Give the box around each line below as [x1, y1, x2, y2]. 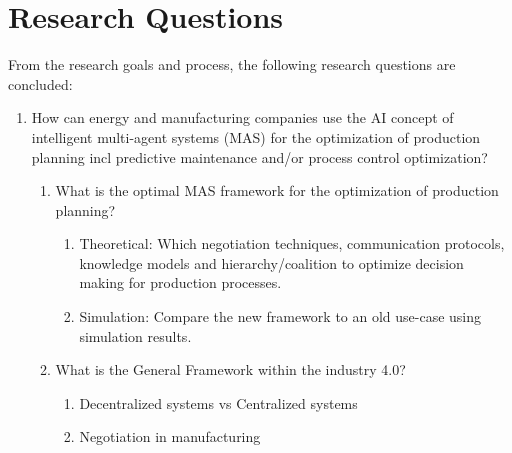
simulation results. [79, 325, 192, 346]
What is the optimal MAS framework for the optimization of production [55, 180, 499, 201]
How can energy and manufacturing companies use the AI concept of [31, 107, 454, 128]
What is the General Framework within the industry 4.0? [55, 359, 406, 380]
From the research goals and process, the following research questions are [8, 54, 456, 75]
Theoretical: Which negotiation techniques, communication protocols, [79, 233, 505, 254]
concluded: [8, 73, 73, 94]
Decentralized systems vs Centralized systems [79, 392, 358, 413]
